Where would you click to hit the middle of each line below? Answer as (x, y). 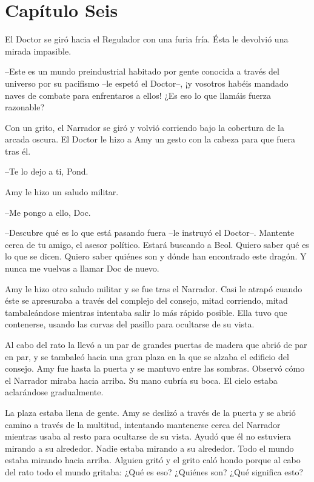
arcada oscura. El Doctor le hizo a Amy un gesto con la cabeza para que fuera (150, 139)
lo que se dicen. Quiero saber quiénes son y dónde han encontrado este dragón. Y (156, 256)
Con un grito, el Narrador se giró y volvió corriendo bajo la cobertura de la (145, 127)
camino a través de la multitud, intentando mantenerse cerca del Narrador (143, 424)
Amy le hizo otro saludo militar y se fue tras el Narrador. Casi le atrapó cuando (154, 288)
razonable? (25, 107)
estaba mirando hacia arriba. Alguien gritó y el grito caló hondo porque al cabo (153, 460)
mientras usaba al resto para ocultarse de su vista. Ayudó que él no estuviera (148, 436)
